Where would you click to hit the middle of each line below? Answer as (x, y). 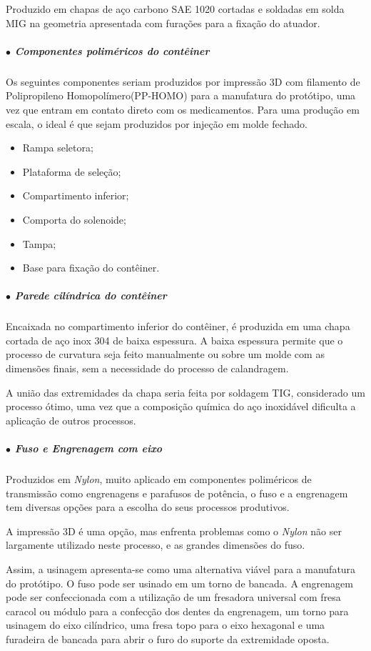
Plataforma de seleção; (72, 171)
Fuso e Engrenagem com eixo (88, 448)
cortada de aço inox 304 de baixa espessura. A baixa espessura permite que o (174, 340)
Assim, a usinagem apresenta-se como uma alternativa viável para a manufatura (181, 568)
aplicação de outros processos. (71, 420)
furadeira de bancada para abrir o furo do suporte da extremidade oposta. (168, 638)
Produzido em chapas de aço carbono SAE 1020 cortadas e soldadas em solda (175, 9)
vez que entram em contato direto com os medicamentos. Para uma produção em (183, 109)
